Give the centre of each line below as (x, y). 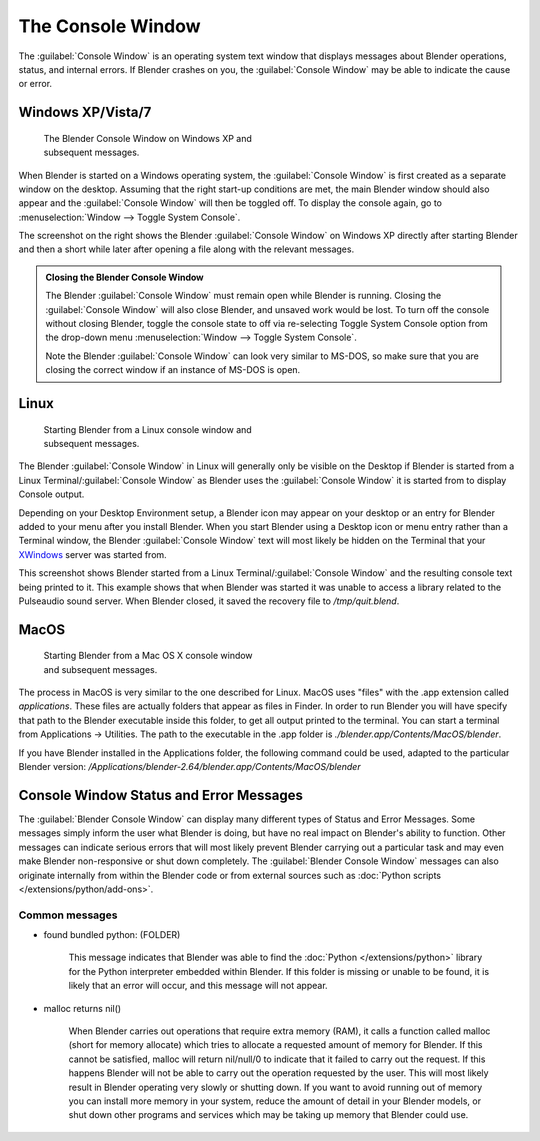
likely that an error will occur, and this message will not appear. (198, 986)
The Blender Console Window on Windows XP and (147, 138)
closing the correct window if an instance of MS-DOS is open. (173, 370)
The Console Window (109, 26)
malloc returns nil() (82, 1008)
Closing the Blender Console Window (124, 277)
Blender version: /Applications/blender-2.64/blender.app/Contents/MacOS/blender (189, 767)
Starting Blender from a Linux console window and (147, 429)
